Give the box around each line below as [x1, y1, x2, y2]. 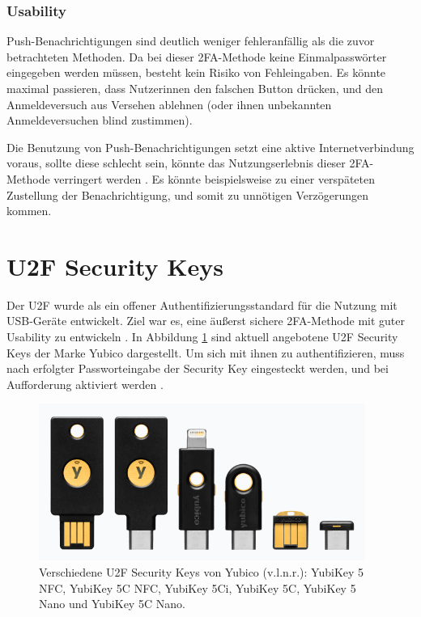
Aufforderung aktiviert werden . [6, 375, 164, 392]
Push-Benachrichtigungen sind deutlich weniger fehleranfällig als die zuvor [6, 32, 375, 49]
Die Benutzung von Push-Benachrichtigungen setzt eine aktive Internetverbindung [6, 138, 415, 155]
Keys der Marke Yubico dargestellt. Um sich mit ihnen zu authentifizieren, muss [6, 344, 405, 361]
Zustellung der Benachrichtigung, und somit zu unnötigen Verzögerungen [6, 186, 368, 203]
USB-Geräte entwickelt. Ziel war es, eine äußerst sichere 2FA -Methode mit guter [6, 312, 406, 329]
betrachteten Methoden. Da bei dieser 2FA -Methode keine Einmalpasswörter [6, 48, 387, 65]
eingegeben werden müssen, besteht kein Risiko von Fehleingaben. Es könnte [6, 64, 386, 81]
